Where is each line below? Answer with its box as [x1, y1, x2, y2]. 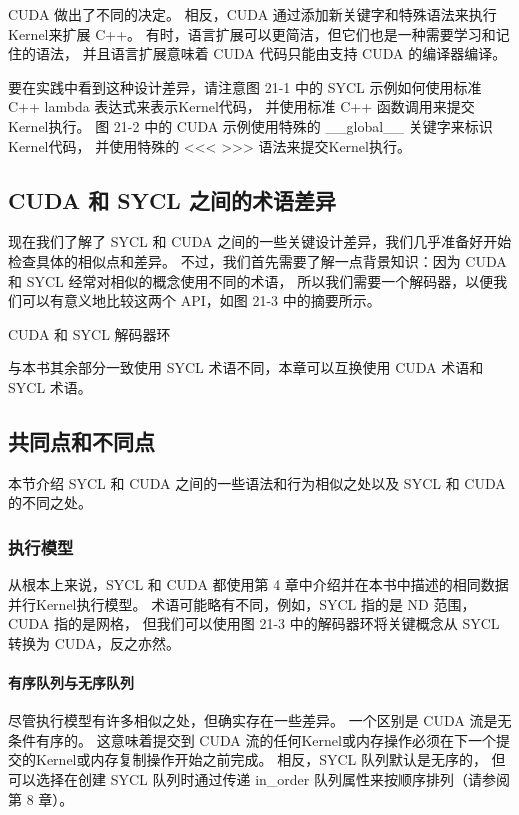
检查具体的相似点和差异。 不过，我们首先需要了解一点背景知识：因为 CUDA [8, 250, 507, 271]
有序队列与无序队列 [8, 672, 134, 693]
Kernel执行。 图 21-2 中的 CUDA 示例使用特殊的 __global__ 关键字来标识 [8, 115, 493, 136]
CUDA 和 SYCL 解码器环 [8, 323, 171, 344]
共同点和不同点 [8, 425, 155, 456]
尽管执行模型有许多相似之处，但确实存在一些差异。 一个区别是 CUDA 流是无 [8, 710, 512, 731]
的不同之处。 [8, 492, 92, 513]
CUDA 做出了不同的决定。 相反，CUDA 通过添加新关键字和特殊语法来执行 [8, 4, 497, 24]
